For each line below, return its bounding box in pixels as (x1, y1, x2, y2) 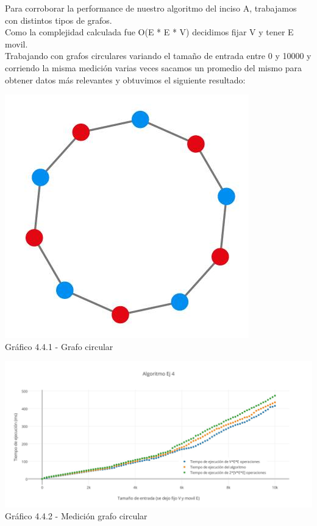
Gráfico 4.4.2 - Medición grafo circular (5, 510, 148, 522)
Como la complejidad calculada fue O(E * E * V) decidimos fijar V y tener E (5, 26, 294, 38)
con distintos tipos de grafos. (5, 13, 112, 26)
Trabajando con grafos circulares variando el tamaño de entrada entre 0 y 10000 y (5, 49, 312, 62)
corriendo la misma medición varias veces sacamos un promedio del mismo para (5, 61, 302, 74)
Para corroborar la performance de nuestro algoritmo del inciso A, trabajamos (5, 2, 297, 14)
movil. (5, 37, 28, 50)
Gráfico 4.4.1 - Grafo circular (5, 340, 113, 352)
